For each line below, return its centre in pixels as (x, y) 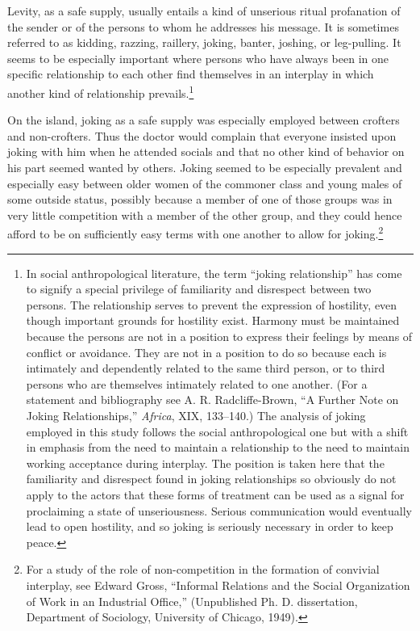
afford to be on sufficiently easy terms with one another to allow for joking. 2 (195, 233)
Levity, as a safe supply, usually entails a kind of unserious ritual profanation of (204, 11)
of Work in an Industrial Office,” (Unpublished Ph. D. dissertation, (192, 601)
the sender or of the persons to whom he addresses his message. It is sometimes (203, 26)
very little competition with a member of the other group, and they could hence (205, 215)
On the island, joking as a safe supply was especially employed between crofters (204, 120)
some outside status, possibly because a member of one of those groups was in (200, 199)
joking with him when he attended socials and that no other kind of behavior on (206, 151)
